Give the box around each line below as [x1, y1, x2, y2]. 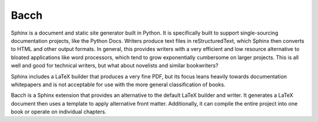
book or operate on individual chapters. [11, 109, 107, 116]
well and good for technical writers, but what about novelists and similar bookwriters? [11, 62, 218, 69]
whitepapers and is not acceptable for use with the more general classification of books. [11, 81, 226, 88]
